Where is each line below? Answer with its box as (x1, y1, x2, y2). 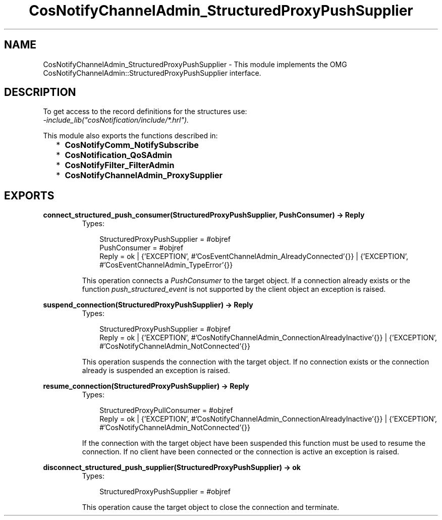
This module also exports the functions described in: (43, 131, 218, 140)
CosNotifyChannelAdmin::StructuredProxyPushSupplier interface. (43, 68, 261, 77)
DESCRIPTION (4, 86, 76, 99)
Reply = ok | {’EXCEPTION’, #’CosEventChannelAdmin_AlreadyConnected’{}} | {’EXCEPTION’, (99, 252, 408, 261)
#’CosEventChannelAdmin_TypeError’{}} (99, 261, 233, 270)
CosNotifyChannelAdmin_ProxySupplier (65, 170, 223, 181)
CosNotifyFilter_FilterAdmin (65, 160, 175, 171)
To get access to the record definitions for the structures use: (43, 107, 247, 116)
